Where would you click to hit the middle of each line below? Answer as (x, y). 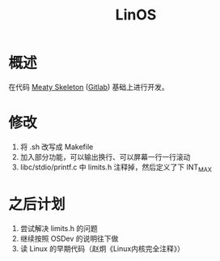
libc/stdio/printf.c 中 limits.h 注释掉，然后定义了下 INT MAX (116, 168)
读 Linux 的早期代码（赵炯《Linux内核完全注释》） (102, 248)
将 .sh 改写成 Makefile (57, 147)
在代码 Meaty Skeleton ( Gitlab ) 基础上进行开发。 (89, 87)
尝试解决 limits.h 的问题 (59, 228)
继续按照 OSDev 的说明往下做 (69, 238)
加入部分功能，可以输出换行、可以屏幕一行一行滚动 (105, 156)
